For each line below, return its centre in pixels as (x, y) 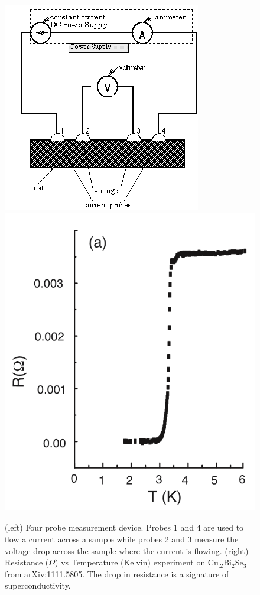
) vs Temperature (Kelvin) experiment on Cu (137, 562)
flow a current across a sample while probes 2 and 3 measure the (122, 539)
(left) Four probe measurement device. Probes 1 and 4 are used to (124, 527)
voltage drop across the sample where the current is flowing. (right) (127, 550)
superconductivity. (38, 585)
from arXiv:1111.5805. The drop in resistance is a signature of (117, 573)
